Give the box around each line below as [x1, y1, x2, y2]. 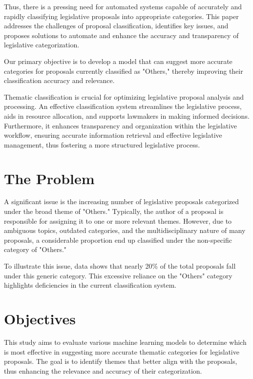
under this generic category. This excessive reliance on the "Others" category [4, 270, 232, 280]
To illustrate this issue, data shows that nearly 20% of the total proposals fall [4, 261, 236, 271]
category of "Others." [4, 244, 67, 254]
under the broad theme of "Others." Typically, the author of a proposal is [4, 206, 224, 216]
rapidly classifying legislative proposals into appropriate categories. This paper [4, 11, 239, 21]
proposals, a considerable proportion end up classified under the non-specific [4, 234, 232, 245]
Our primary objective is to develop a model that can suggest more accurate [4, 56, 232, 66]
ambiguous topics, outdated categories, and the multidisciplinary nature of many [4, 225, 246, 235]
